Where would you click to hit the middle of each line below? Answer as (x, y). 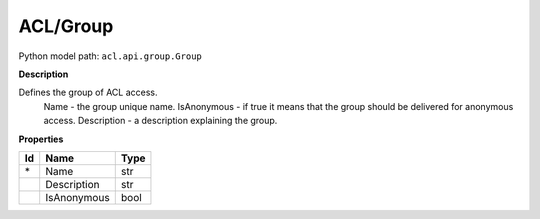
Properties (41, 139)
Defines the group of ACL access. (88, 92)
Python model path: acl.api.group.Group (110, 56)
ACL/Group (66, 26)
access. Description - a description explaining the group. (160, 121)
